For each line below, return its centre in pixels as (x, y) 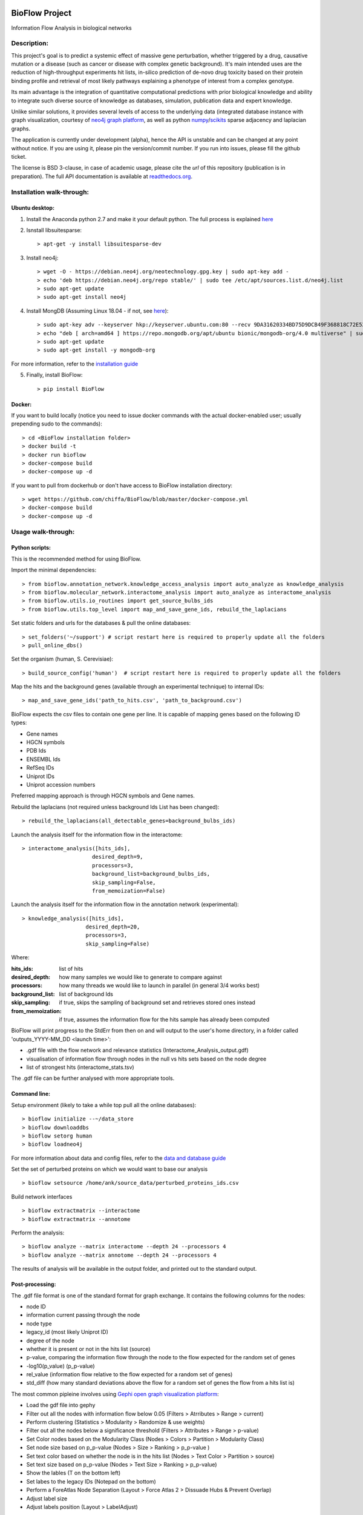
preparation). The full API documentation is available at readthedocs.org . (102, 176)
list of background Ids (86, 994)
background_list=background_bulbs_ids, (151, 874)
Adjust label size (47, 1498)
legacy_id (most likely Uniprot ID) (67, 1332)
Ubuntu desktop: (33, 208)
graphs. (21, 128)
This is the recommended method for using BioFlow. (76, 559)
